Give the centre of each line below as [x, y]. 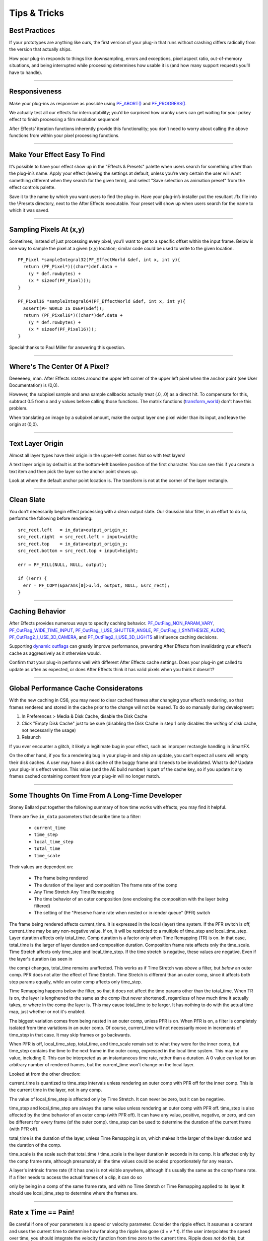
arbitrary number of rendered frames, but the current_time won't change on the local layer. [102, 1065]
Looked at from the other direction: [45, 1074]
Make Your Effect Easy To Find [57, 155]
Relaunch [31, 737]
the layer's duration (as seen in [41, 959]
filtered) [42, 905]
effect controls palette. [32, 187]
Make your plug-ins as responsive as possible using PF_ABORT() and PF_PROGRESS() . [98, 103]
